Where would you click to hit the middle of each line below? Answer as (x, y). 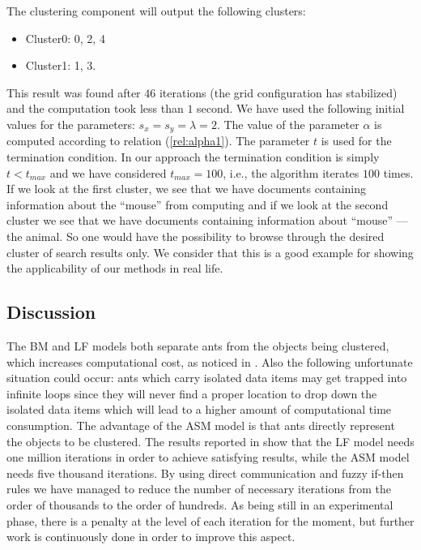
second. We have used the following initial (301, 108)
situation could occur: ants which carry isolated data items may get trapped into (207, 378)
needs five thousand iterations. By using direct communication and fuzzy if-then (205, 473)
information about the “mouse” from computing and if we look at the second (198, 204)
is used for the (356, 141)
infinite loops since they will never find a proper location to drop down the (192, 393)
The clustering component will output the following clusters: (156, 11)
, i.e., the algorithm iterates (291, 172)
